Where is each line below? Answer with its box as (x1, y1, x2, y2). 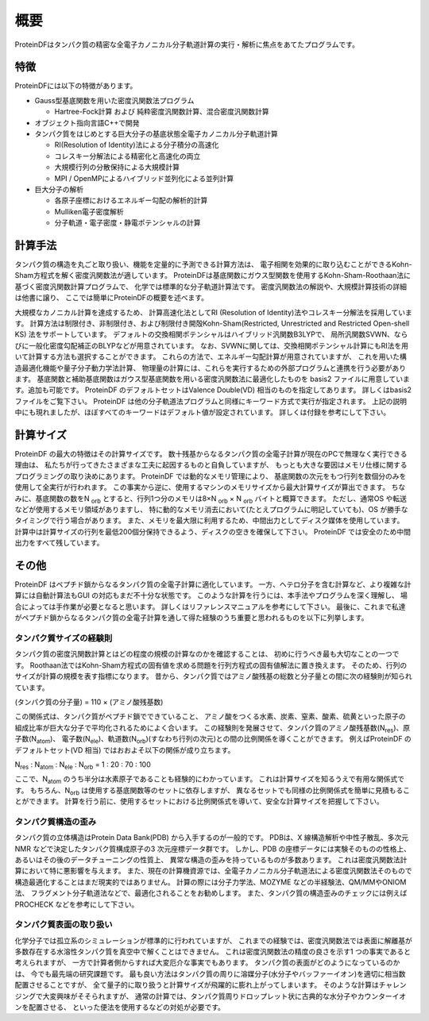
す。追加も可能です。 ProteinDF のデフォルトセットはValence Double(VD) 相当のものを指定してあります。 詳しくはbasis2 (14, 385, 412, 395)
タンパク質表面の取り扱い (14, 919, 113, 930)
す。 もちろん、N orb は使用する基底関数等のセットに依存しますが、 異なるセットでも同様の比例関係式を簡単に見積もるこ (14, 785, 411, 797)
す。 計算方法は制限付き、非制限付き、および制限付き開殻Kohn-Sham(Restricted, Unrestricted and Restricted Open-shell (14, 318, 410, 328)
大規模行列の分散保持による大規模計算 (54, 163, 180, 172)
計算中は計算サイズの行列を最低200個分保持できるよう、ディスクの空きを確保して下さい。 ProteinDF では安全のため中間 (14, 526, 411, 536)
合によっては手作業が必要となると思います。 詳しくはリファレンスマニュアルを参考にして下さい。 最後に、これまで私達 (14, 602, 406, 611)
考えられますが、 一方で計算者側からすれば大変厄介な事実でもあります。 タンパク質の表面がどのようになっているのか (14, 957, 400, 968)
